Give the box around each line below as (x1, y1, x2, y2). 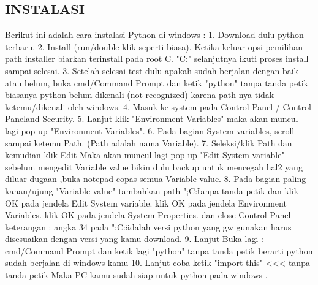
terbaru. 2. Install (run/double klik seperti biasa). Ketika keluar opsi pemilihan (5, 40, 303, 53)
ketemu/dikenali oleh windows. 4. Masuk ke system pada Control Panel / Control (5, 100, 311, 113)
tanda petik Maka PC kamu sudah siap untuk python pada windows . (5, 268, 268, 281)
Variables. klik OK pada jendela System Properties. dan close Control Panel (5, 208, 291, 221)
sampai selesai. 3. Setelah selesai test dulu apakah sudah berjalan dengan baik (5, 64, 298, 77)
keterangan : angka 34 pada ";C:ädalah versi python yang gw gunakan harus (5, 220, 292, 233)
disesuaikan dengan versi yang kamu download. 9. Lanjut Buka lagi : (5, 232, 263, 245)
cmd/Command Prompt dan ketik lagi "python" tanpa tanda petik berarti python (5, 244, 313, 257)
